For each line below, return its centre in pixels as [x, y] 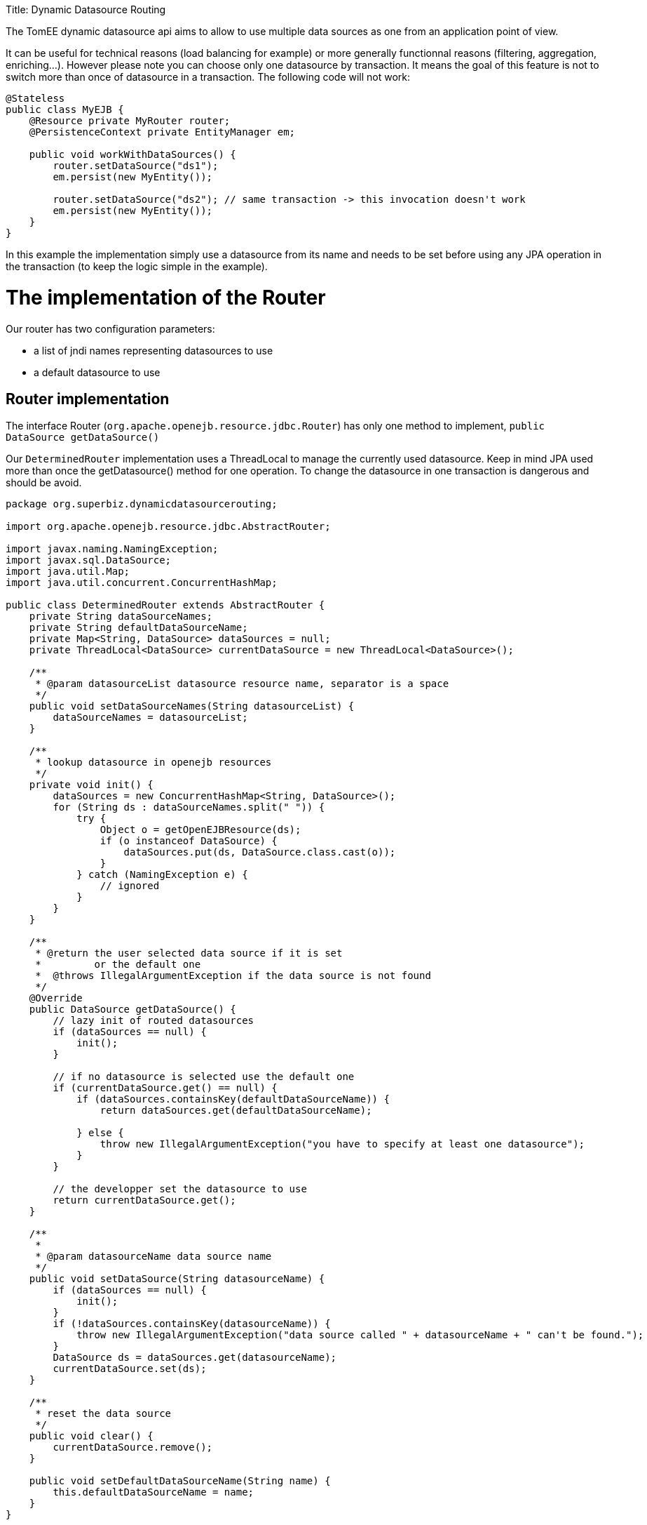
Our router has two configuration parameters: [110, 328]
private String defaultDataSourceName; [138, 628]
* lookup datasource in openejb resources [154, 762]
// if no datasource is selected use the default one [204, 1077]
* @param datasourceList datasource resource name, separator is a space [242, 684]
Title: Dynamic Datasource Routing [86, 9]
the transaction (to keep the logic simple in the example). [137, 266]
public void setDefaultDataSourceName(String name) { [180, 1481]
